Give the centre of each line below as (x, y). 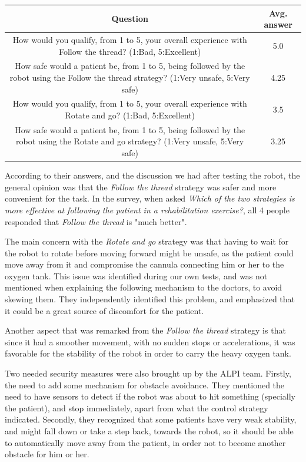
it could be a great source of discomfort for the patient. (104, 310)
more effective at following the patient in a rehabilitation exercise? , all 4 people (147, 209)
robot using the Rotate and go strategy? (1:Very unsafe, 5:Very (130, 141)
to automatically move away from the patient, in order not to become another (145, 442)
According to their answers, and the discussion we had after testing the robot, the (152, 175)
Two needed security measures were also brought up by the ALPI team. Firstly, (148, 373)
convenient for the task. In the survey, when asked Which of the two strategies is (150, 198)
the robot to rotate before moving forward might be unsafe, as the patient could (149, 253)
